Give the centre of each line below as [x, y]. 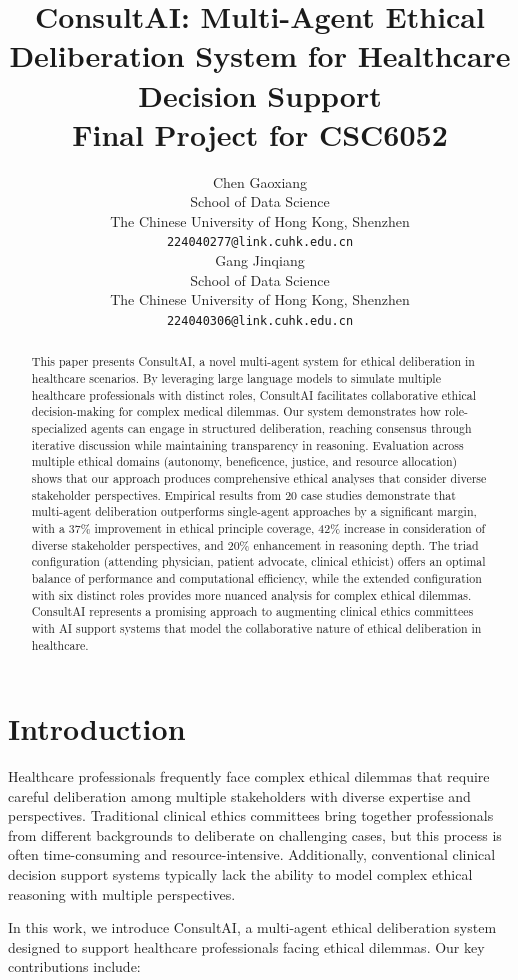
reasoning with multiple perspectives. [122, 893]
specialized [59, 427]
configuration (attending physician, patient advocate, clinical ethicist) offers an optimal [258, 561]
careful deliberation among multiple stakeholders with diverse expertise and [239, 795]
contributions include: [74, 966]
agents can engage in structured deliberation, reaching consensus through [281, 427]
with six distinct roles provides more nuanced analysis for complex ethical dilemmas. [251, 594]
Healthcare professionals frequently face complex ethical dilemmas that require [249, 776]
